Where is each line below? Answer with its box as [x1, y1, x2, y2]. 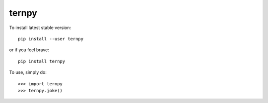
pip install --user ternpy [18, 36, 84, 41]
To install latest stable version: [9, 25, 71, 31]
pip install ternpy [18, 58, 66, 64]
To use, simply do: [9, 69, 47, 75]
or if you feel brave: [9, 47, 50, 53]
